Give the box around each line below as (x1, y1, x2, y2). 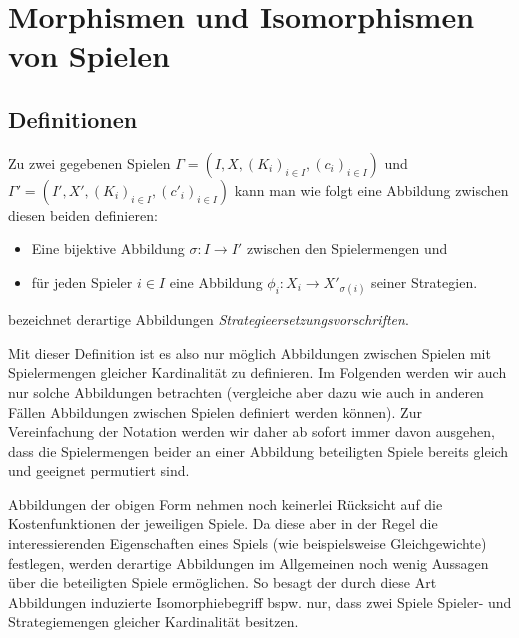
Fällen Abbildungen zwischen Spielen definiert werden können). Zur (8, 401, 422, 422)
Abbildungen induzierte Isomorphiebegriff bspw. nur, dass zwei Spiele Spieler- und (8, 591, 512, 612)
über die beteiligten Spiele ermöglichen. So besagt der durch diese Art (8, 572, 437, 593)
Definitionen (8, 103, 138, 134)
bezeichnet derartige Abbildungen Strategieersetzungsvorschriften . (8, 309, 409, 330)
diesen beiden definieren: (8, 204, 158, 225)
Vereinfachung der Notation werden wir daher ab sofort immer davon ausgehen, (8, 421, 495, 442)
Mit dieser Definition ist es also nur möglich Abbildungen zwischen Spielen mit (8, 342, 491, 363)
